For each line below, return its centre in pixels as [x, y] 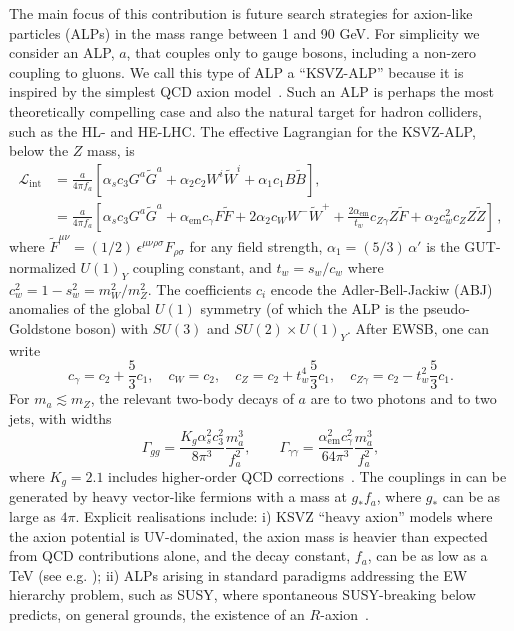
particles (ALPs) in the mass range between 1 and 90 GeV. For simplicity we [244, 32]
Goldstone [40, 327]
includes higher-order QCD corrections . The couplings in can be [307, 475]
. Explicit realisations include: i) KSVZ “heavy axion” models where [284, 516]
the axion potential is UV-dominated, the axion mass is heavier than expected [248, 535]
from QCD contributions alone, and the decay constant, [180, 555]
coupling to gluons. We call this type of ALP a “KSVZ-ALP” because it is [236, 71]
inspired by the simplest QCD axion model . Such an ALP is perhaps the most [251, 91]
